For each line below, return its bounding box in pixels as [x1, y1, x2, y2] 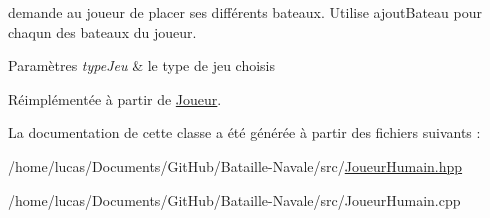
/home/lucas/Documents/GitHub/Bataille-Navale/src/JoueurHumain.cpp [8, 189, 461, 210]
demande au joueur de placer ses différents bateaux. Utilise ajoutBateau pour [8, 2, 482, 22]
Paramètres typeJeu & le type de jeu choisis [8, 55, 276, 76]
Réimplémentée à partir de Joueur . [8, 88, 222, 109]
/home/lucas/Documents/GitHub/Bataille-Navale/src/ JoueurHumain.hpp [8, 155, 463, 176]
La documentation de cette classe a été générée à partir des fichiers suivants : [8, 122, 481, 143]
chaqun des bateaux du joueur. [8, 21, 197, 42]
